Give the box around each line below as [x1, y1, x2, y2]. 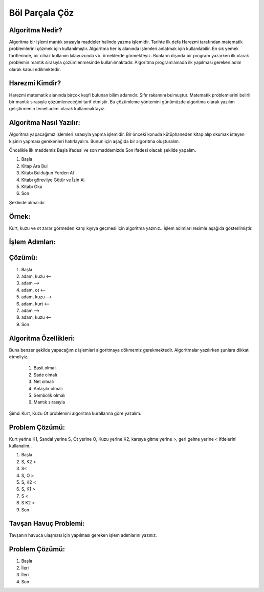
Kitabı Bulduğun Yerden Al [21, 170, 74, 176]
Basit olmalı [33, 365, 57, 371]
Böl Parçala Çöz [9, 7, 74, 18]
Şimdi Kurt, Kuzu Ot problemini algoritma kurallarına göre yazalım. [9, 410, 142, 416]
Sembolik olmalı [33, 392, 66, 398]
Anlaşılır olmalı [33, 385, 63, 391]
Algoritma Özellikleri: [9, 334, 75, 342]
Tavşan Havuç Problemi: [9, 520, 85, 528]
